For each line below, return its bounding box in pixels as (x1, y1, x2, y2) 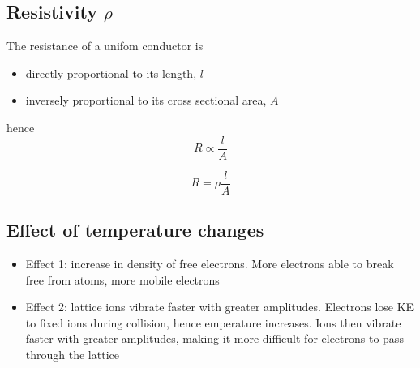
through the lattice (25, 345, 119, 362)
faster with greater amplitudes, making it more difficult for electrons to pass (25, 330, 404, 347)
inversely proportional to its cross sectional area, (25, 92, 267, 109)
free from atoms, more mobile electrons (25, 271, 220, 288)
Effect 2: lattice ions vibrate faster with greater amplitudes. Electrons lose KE (25, 298, 414, 315)
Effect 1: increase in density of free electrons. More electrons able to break (25, 255, 394, 272)
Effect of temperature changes (6, 217, 264, 242)
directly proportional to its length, (25, 64, 197, 81)
